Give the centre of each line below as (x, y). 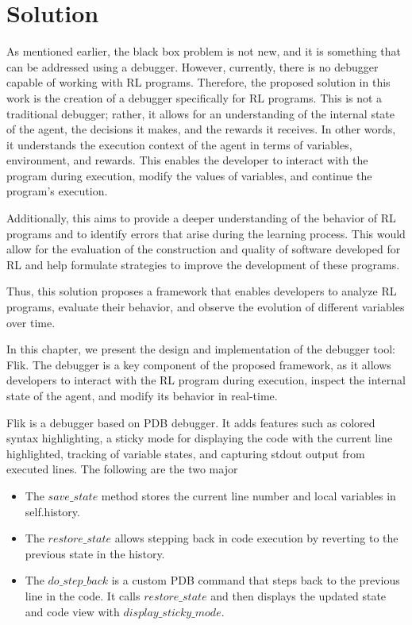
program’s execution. (57, 191)
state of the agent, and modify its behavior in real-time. (142, 395)
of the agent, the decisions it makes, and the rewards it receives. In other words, (201, 129)
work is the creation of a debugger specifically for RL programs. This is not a (194, 97)
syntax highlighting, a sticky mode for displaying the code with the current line (200, 438)
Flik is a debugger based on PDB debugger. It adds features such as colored (191, 422)
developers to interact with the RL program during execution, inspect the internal (206, 380)
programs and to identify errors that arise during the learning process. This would (206, 233)
